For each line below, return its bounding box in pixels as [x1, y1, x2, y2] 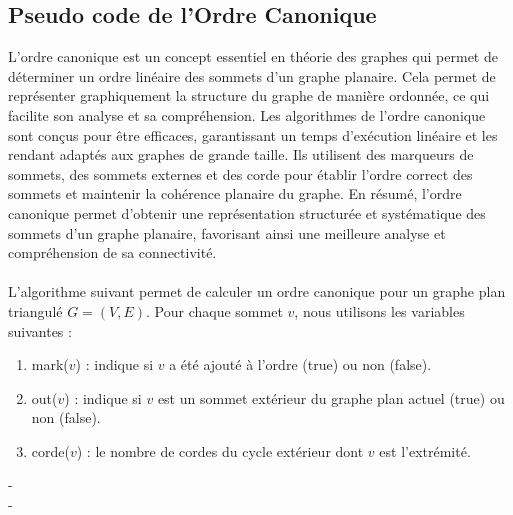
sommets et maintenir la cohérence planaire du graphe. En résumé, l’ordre [8, 183, 462, 204]
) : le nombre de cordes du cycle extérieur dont [76, 440, 364, 461]
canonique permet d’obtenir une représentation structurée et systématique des [8, 202, 486, 223]
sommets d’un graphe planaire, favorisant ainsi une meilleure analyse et [8, 222, 446, 243]
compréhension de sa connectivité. [8, 242, 217, 263]
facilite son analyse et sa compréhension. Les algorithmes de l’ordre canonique [8, 104, 486, 125]
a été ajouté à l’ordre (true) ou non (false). [169, 354, 432, 375]
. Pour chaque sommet [146, 300, 283, 321]
